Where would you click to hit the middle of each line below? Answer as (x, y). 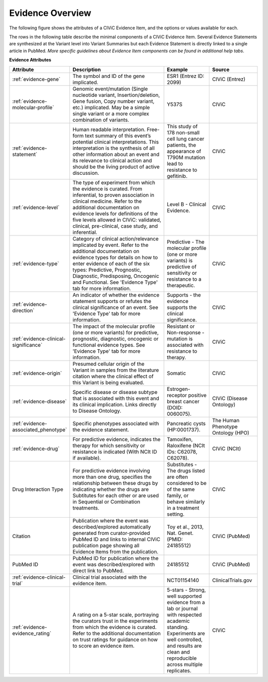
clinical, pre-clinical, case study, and (115, 226)
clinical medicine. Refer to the (107, 201)
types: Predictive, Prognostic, (107, 270)
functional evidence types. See (109, 345)
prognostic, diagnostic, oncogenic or (116, 339)
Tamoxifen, (180, 439)
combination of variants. (101, 120)
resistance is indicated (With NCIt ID (115, 452)
